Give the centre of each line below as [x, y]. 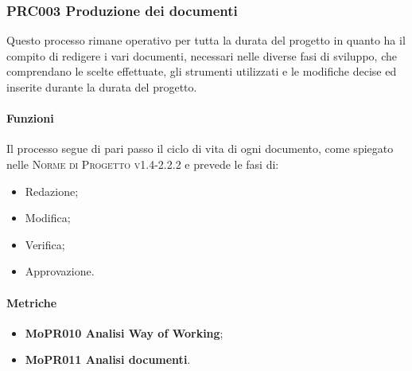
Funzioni [30, 118]
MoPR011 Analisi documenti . [108, 359]
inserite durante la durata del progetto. [102, 87]
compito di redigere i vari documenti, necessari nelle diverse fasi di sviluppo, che [202, 55]
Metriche [32, 302]
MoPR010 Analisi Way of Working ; [124, 332]
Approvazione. [60, 271]
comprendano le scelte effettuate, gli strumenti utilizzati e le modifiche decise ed [202, 71]
